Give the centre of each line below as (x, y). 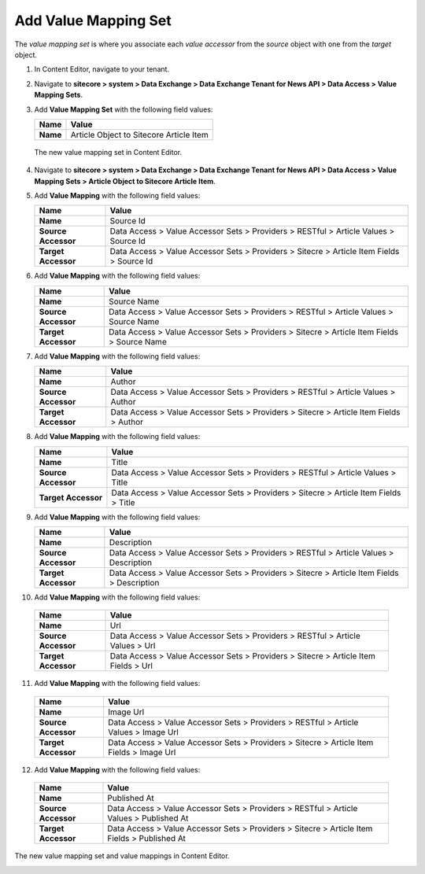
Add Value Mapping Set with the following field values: (124, 109)
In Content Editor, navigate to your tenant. (102, 69)
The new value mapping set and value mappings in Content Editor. (122, 856)
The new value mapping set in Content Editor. (108, 152)
